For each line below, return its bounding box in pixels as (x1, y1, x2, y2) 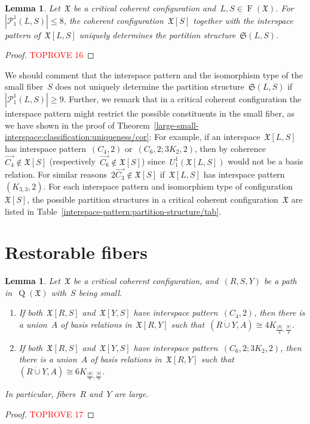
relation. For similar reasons (5, 168, 107, 181)
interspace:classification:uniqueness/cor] (5, 130, 149, 143)
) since (142, 155, 165, 167)
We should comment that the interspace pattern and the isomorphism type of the (5, 68, 303, 81)
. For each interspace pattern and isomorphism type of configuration (43, 179, 293, 192)
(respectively (49, 155, 96, 167)
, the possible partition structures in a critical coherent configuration (27, 193, 278, 205)
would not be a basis (228, 155, 303, 167)
